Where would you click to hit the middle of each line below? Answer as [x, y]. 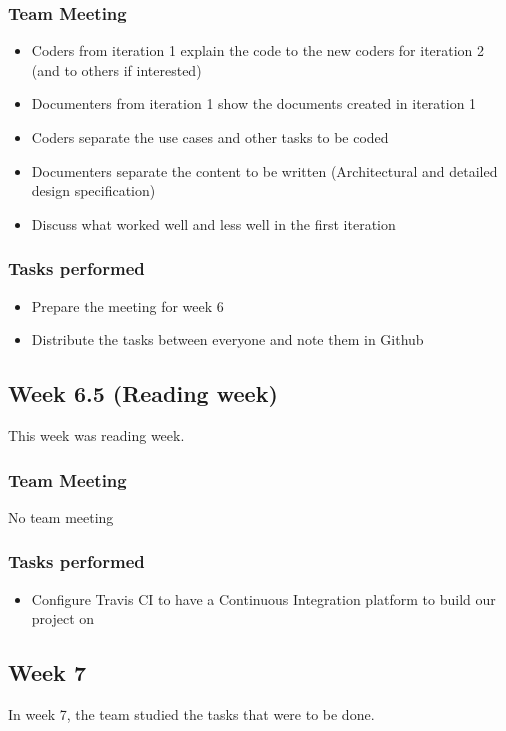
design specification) [93, 190]
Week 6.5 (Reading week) [143, 393]
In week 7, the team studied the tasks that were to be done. [191, 714]
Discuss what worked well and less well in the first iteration [213, 223]
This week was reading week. [96, 434]
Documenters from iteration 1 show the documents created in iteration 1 [254, 103]
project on [63, 618]
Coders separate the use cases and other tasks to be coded [210, 137]
